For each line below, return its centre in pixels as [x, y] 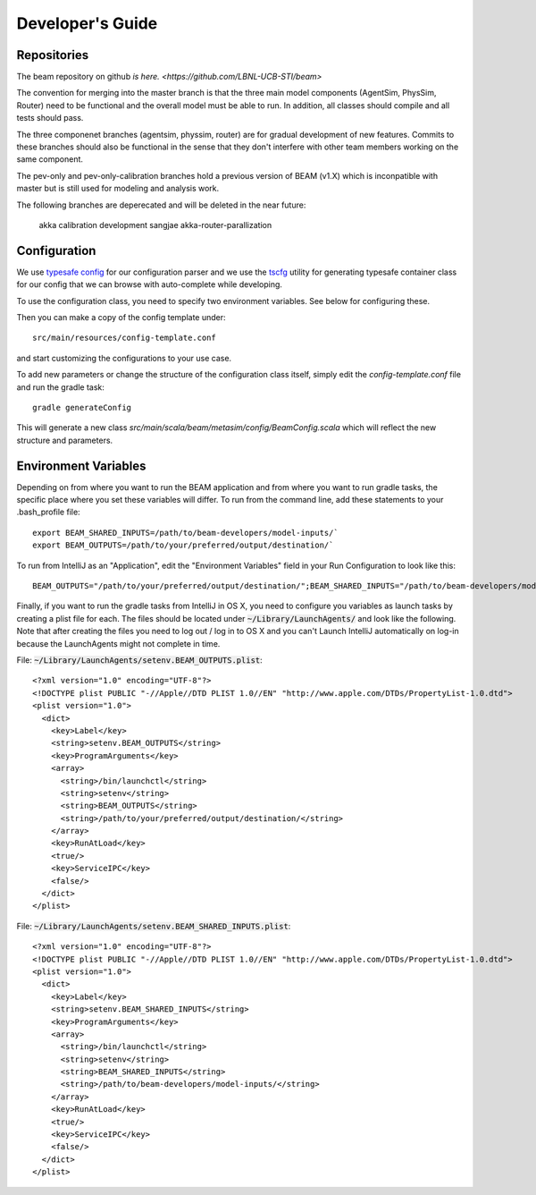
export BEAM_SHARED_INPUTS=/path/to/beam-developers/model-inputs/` [185, 533]
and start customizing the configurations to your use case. [124, 358]
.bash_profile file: [48, 512]
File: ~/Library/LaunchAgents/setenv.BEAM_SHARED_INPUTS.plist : [154, 926]
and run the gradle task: [60, 387]
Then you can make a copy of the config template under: [121, 318]
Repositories [53, 55]
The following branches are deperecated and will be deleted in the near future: [161, 205]
